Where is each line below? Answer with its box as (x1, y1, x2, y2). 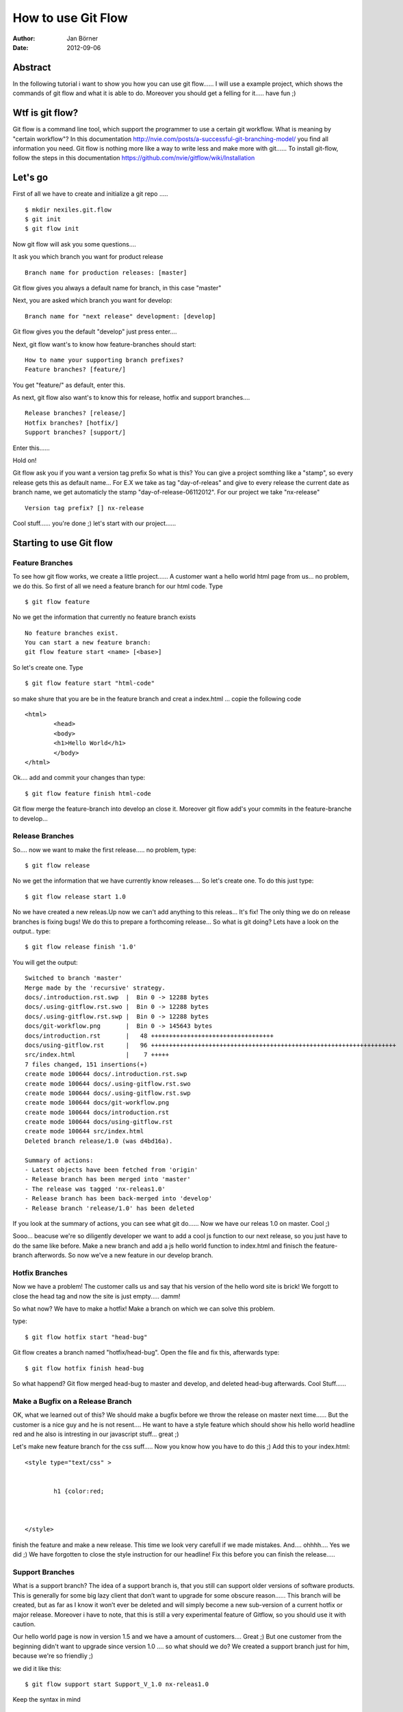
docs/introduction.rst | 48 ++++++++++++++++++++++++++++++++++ (25, 1031, 274, 1040)
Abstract (12, 62, 51, 73)
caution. (12, 1620, 36, 1628)
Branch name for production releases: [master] (25, 268, 187, 277)
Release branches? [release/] (25, 410, 127, 417)
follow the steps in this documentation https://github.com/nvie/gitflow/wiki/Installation (12, 154, 255, 162)
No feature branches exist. (25, 629, 119, 637)
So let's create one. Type (12, 663, 83, 671)
